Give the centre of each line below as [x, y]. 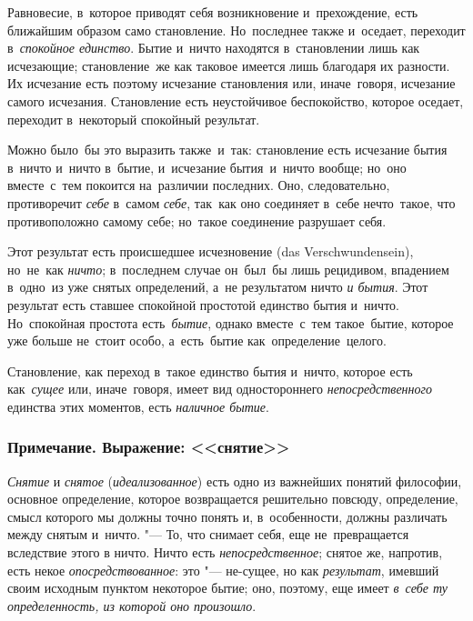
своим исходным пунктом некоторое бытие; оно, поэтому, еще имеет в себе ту [227, 588]
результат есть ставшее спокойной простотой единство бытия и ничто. [203, 304]
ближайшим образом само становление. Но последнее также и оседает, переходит [236, 30]
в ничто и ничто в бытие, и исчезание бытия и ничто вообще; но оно [207, 167]
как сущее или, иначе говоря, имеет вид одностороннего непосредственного [220, 389]
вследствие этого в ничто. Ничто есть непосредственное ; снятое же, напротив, [225, 552]
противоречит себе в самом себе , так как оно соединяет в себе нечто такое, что [231, 202]
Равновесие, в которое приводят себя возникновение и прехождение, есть [213, 12]
